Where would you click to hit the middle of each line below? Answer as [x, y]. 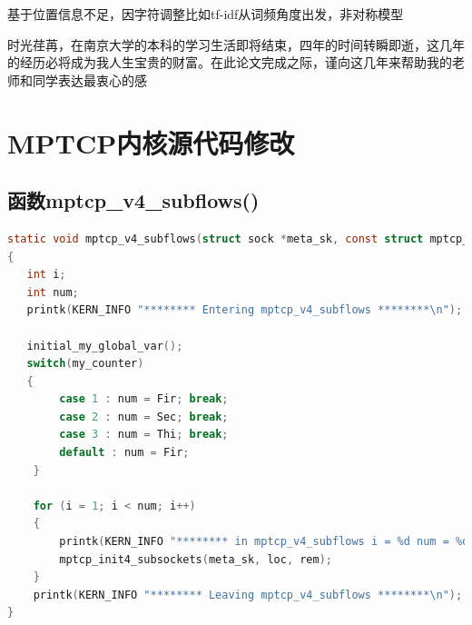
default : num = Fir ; [124, 453]
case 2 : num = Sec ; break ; [144, 417]
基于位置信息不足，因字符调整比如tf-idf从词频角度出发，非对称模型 [206, 14]
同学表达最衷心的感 [89, 79]
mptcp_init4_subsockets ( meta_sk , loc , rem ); [196, 559]
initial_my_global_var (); [105, 346]
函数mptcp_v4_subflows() [133, 200]
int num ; [53, 292]
